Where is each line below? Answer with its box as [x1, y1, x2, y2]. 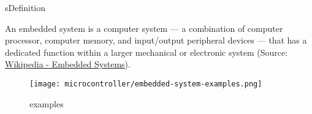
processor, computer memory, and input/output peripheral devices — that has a [5, 34, 307, 47]
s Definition [5, 1, 46, 13]
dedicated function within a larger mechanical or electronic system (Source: [5, 45, 288, 58]
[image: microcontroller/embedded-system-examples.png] [29, 79, 262, 88]
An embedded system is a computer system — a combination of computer [5, 21, 283, 34]
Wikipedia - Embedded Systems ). [5, 58, 131, 70]
